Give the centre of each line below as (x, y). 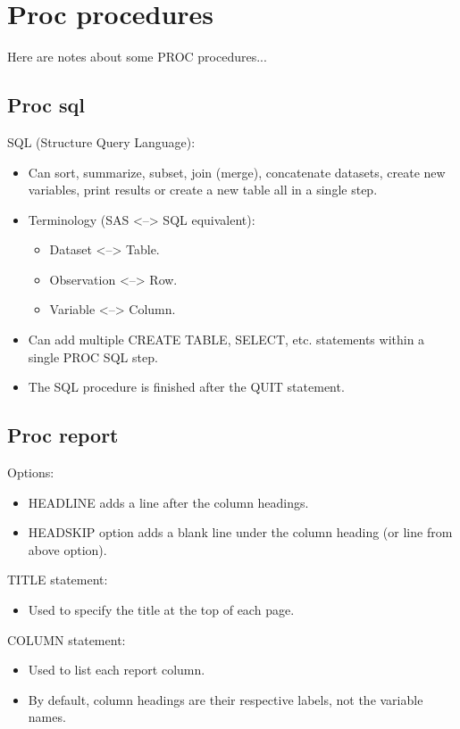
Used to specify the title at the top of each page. (161, 610)
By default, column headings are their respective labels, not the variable (226, 699)
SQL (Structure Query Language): (101, 141)
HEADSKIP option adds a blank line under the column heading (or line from (240, 532)
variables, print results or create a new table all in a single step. (203, 190)
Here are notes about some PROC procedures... (137, 57)
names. (47, 717)
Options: (31, 472)
